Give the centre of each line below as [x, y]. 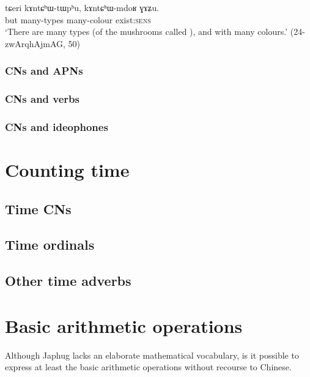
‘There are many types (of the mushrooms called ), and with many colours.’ [146, 32]
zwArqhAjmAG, [35, 43]
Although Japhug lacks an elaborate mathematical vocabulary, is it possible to [152, 355]
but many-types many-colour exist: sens [78, 19]
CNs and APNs [44, 71]
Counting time [67, 170]
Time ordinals [50, 244]
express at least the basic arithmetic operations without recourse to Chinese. [148, 367]
